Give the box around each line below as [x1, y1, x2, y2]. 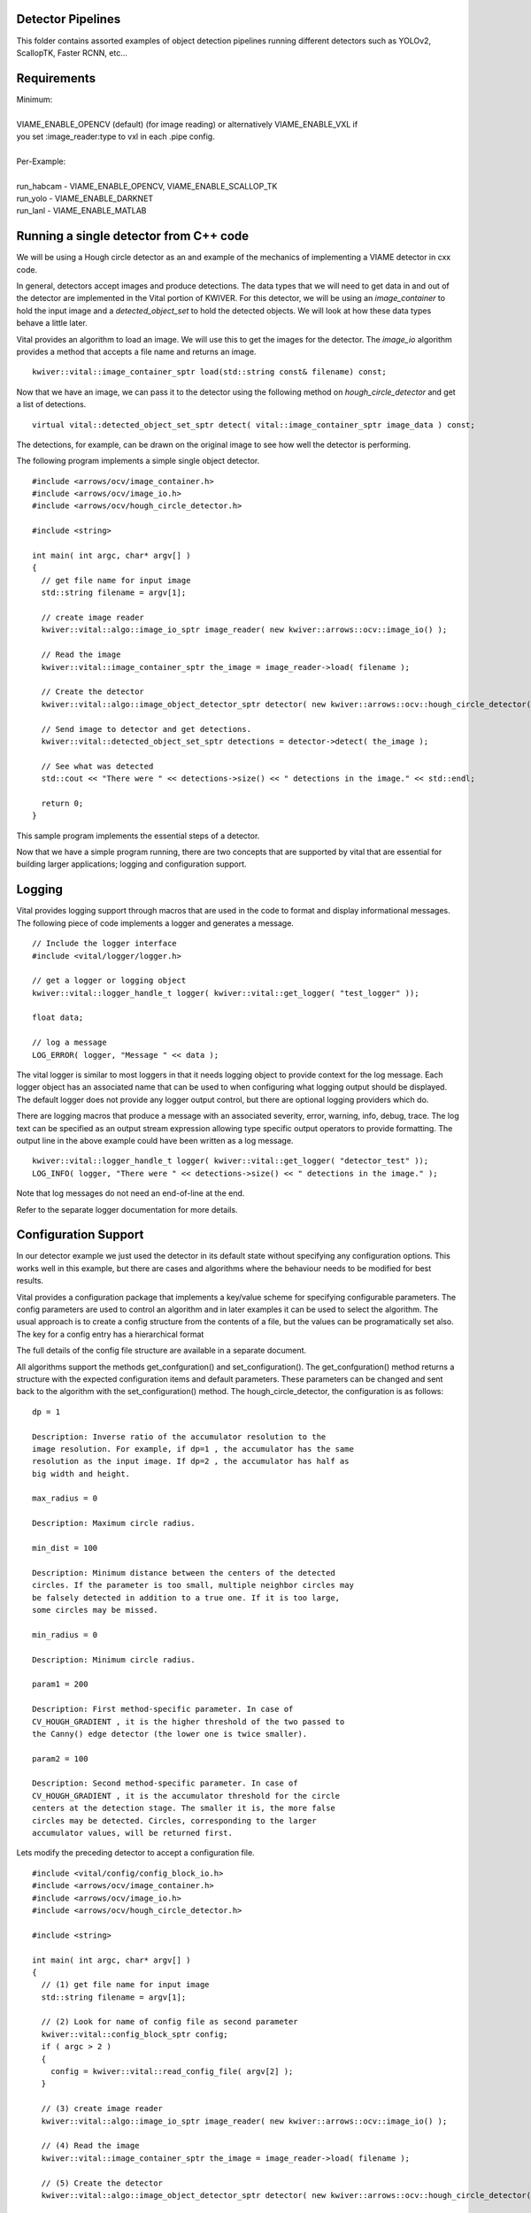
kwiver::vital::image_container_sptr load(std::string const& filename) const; [32, 367, 387, 377]
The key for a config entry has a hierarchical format [16, 1329, 204, 1339]
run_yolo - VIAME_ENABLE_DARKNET [16, 193, 154, 204]
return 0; [41, 798, 84, 808]
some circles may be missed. [32, 1605, 158, 1615]
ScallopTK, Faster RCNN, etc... [16, 47, 128, 58]
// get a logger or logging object [32, 975, 187, 986]
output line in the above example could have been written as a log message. [16, 1135, 294, 1145]
